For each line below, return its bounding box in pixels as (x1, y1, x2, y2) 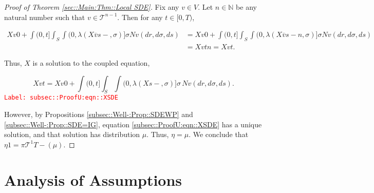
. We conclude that (189, 129, 249, 140)
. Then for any (117, 11, 163, 22)
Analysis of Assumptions (4, 169, 182, 190)
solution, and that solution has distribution (4, 129, 140, 140)
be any (236, 2, 257, 12)
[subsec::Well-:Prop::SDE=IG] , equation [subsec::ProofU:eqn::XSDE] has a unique (4, 119, 262, 129)
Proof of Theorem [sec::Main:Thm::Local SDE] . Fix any (4, 2, 179, 12)
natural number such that (4, 11, 85, 22)
